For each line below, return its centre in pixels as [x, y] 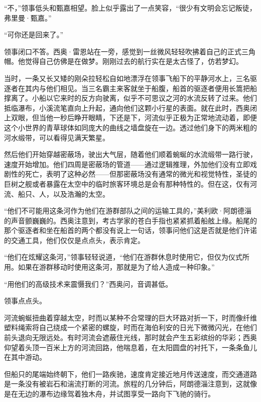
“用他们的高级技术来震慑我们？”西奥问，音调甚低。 [88, 284]
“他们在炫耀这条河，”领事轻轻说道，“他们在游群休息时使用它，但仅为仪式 [123, 257]
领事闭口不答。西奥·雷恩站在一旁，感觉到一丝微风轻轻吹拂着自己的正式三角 [130, 51]
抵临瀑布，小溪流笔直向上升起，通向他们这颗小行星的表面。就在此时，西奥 [127, 107]
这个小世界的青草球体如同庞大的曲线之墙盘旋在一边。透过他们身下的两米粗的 [130, 127]
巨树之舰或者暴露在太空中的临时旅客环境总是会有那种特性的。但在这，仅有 [127, 183]
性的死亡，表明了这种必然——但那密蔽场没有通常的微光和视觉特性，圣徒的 [134, 174]
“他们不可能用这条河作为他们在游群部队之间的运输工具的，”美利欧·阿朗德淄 [128, 211]
